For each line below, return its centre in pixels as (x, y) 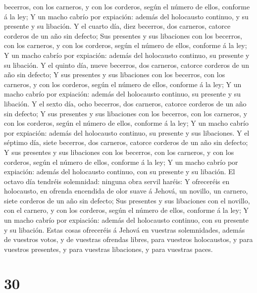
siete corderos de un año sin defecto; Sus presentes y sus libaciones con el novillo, (127, 200)
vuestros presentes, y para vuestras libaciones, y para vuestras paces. (108, 249)
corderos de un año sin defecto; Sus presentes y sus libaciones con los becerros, (123, 35)
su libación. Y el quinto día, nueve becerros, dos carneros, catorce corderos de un (127, 65)
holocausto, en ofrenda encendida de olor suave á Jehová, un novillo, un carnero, (126, 191)
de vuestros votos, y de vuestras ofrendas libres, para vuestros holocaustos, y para (128, 239)
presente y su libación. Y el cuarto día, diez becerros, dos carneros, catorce (117, 26)
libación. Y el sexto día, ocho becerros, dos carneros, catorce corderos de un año (125, 103)
